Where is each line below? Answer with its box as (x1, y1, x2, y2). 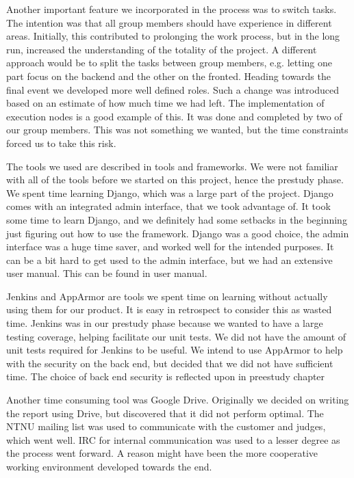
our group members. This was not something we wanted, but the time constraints (6, 122, 349, 137)
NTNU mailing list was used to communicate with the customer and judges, (6, 419, 326, 434)
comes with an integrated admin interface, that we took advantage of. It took (6, 199, 331, 213)
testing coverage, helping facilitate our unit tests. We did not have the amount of (6, 329, 346, 343)
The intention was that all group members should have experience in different (6, 15, 332, 29)
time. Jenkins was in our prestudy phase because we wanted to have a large (6, 316, 323, 330)
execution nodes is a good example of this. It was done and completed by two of (6, 109, 342, 123)
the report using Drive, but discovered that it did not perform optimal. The (6, 406, 324, 420)
